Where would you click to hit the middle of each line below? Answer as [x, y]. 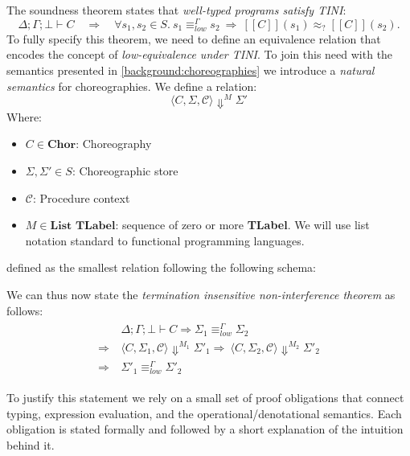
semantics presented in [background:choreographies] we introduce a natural [191, 70]
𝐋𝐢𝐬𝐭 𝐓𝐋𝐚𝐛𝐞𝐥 [83, 226]
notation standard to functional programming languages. [165, 240]
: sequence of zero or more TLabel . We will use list [242, 225]
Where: [24, 116]
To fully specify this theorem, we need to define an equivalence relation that [194, 38]
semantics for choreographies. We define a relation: [132, 86]
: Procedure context [81, 197]
